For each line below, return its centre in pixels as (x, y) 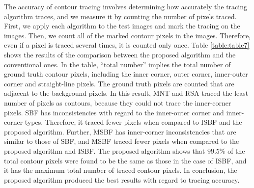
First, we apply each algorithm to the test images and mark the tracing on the (122, 26)
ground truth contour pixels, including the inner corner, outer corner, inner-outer (126, 74)
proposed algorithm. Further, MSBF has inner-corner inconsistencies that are (120, 131)
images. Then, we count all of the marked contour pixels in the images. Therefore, (127, 35)
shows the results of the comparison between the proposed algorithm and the (120, 54)
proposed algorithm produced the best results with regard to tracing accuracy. (122, 179)
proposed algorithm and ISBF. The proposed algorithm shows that (105, 150)
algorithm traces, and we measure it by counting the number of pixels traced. (120, 16)
